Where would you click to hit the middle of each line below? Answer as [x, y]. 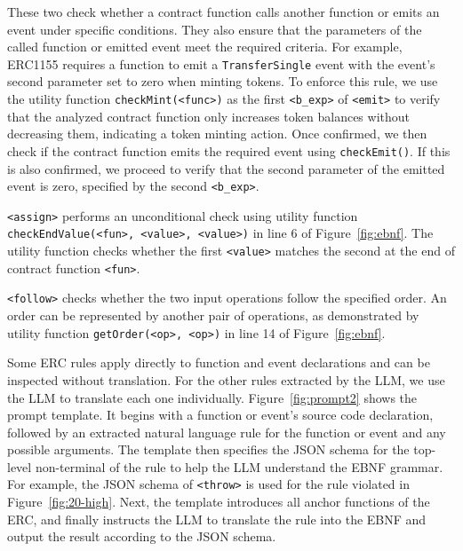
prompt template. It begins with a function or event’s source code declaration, [220, 415]
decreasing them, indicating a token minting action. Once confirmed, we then [217, 134]
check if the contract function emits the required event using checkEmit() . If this [229, 150]
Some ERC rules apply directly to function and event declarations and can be [219, 362]
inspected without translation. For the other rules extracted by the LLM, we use [226, 379]
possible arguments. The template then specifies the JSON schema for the [208, 449]
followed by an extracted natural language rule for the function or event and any [227, 432]
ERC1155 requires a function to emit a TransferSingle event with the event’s [221, 63]
